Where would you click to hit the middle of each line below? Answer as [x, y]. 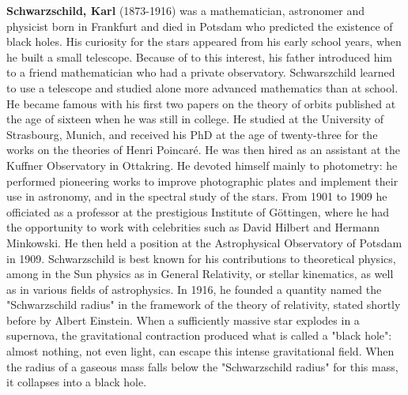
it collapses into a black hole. [77, 382]
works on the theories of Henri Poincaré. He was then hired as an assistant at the [203, 150]
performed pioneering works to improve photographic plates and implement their [202, 181]
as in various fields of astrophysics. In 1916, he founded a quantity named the [194, 289]
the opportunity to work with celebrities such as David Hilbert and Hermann [193, 227]
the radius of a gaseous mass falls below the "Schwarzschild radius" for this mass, [202, 366]
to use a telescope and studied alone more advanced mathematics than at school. [202, 87]
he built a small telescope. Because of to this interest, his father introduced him [200, 56]
